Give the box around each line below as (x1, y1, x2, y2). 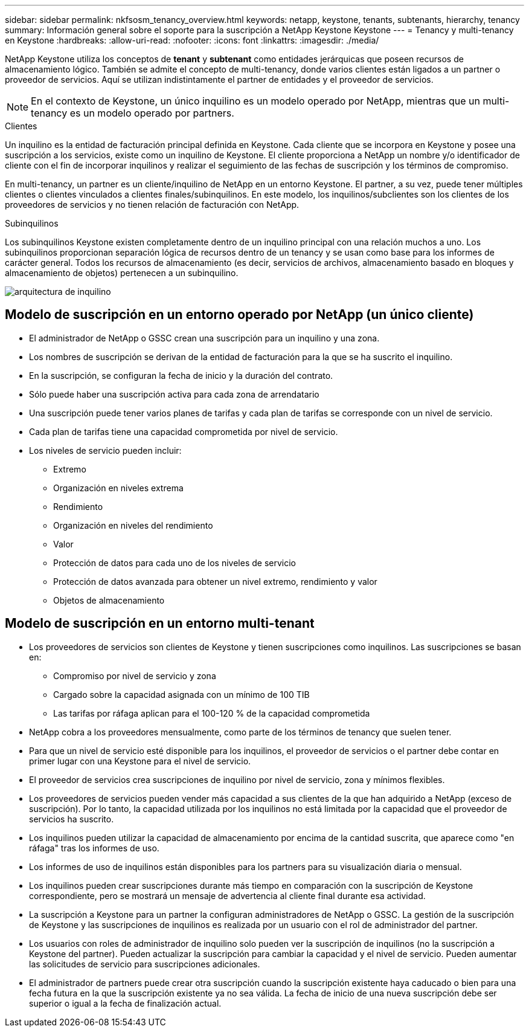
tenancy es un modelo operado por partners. (31, 107, 234, 119)
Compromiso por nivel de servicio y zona (53, 670, 216, 681)
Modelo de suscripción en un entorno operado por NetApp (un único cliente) (5, 307, 474, 323)
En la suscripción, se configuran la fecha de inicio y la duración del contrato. (29, 370, 333, 381)
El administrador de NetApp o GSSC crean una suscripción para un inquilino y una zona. (29, 332, 380, 343)
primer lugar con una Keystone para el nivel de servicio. (29, 755, 251, 766)
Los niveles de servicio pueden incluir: (29, 445, 182, 456)
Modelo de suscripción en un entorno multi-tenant (5, 616, 315, 631)
